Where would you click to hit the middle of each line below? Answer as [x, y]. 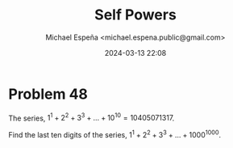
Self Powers [135, 15]
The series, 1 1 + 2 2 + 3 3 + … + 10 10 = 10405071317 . [92, 117]
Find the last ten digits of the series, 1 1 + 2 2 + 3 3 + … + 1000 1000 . [115, 134]
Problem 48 [48, 94]
